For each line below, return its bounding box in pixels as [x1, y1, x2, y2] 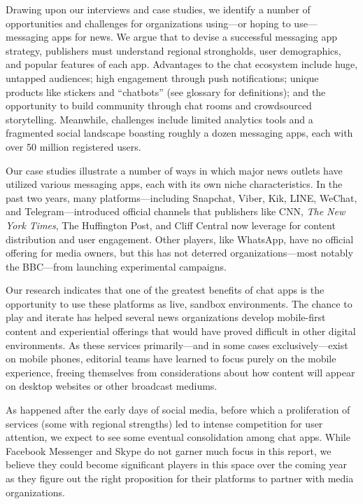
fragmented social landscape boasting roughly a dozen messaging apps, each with [6, 125, 353, 140]
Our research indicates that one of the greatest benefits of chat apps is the [6, 282, 325, 297]
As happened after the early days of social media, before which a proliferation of [6, 402, 350, 417]
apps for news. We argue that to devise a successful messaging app [52, 29, 338, 44]
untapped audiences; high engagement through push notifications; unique [6, 70, 319, 85]
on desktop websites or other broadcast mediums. [6, 379, 218, 393]
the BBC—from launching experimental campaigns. [6, 259, 227, 273]
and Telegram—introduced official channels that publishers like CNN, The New [6, 204, 346, 219]
